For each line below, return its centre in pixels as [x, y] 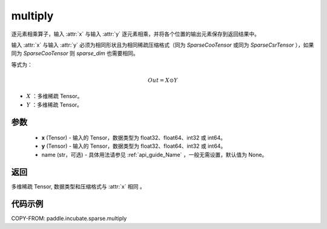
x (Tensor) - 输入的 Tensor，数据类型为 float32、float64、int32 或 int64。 [134, 138]
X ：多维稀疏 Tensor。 [54, 96]
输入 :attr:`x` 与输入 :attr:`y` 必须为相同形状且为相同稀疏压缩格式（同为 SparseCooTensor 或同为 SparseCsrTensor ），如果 [163, 45]
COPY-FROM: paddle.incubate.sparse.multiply [69, 218]
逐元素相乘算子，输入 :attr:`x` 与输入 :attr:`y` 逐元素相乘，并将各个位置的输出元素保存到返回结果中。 [136, 34]
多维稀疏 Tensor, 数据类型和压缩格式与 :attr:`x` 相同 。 [78, 186]
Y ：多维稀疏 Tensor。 [54, 105]
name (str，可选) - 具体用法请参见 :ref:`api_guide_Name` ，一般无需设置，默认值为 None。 [154, 154]
